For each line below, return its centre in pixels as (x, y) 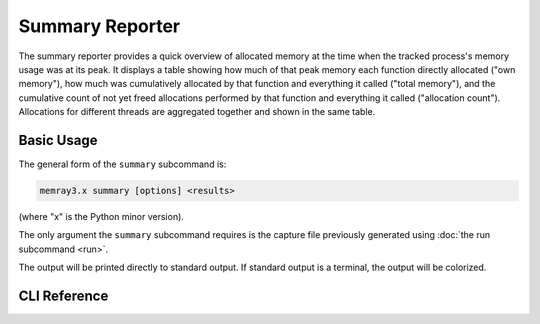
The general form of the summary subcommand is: (122, 164)
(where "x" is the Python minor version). (101, 216)
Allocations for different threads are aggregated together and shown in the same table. (197, 112)
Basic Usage (58, 140)
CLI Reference (63, 295)
